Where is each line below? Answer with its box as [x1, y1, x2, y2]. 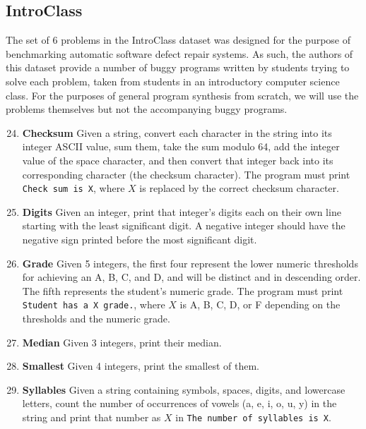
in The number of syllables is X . [175, 409, 331, 424]
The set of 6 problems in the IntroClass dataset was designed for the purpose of [6, 32, 351, 47]
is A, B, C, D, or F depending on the [179, 297, 341, 312]
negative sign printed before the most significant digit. [22, 231, 257, 246]
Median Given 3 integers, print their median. [22, 334, 222, 349]
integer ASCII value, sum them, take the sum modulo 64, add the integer [22, 139, 340, 154]
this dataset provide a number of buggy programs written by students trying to [6, 60, 350, 75]
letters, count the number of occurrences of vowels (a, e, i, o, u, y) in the [22, 396, 337, 411]
